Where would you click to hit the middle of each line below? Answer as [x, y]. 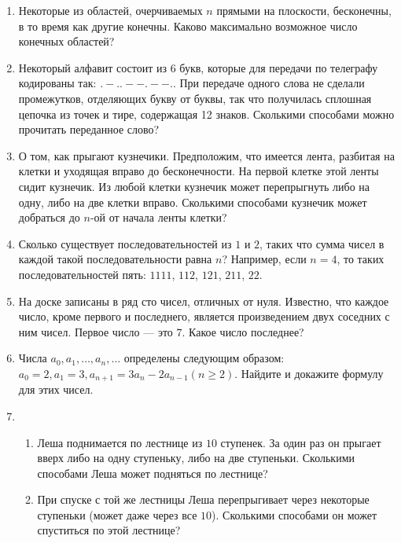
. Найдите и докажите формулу [309, 373]
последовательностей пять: [82, 274]
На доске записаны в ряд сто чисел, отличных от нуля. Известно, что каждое [204, 301]
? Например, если [264, 259]
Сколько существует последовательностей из [125, 243]
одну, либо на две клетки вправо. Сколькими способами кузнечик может [193, 202]
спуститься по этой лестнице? [109, 530]
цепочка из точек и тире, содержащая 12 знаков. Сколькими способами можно [206, 114]
